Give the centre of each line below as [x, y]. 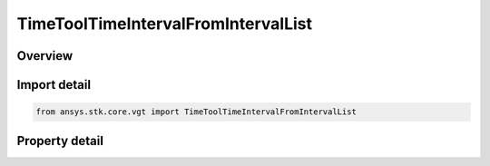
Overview [45, 56]
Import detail [54, 85]
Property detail [60, 141]
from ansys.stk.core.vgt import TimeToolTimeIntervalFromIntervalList [196, 112]
